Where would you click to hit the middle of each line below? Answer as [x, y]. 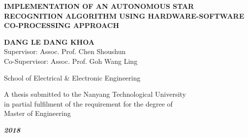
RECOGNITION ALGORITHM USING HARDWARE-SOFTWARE [124, 15]
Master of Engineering [37, 113]
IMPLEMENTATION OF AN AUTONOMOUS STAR [99, 6]
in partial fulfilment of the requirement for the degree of [88, 103]
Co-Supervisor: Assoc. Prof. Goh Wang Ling [71, 61]
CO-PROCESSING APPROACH [62, 25]
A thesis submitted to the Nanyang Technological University [95, 94]
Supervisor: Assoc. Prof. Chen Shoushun [65, 51]
